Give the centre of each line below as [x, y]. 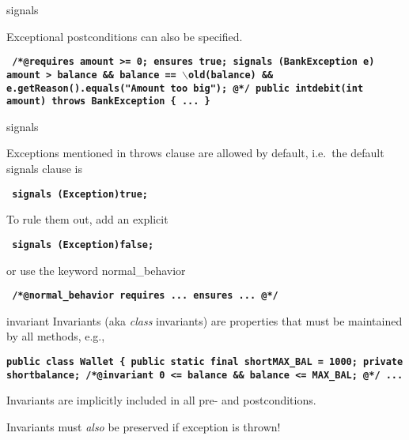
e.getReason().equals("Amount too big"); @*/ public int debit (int [185, 88]
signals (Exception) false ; [83, 244]
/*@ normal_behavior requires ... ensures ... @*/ [145, 296]
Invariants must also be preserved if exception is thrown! [144, 426]
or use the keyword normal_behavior [96, 270]
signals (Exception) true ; [80, 194]
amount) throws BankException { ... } [108, 102]
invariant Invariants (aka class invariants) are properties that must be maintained [204, 320]
